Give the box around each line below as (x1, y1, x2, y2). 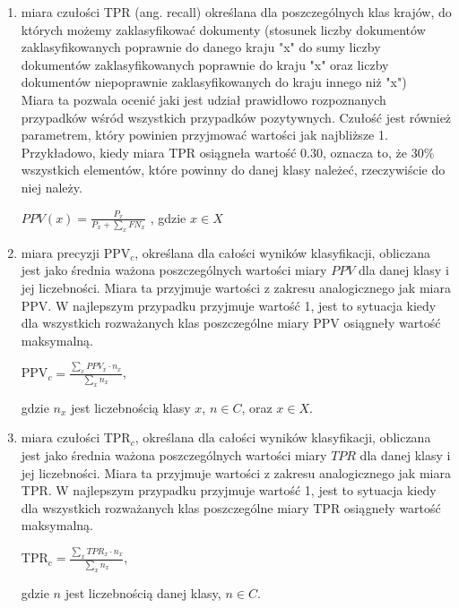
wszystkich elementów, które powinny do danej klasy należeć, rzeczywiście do (21, 160, 446, 179)
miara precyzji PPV (21, 243, 131, 261)
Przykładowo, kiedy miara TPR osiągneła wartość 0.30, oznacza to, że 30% (21, 142, 435, 161)
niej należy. (21, 177, 82, 196)
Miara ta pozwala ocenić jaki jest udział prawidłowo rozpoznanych (21, 90, 386, 108)
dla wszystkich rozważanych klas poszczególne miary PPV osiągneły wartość (21, 313, 441, 332)
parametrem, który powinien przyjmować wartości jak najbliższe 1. (21, 125, 388, 144)
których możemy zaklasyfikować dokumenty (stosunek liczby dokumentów (21, 20, 426, 39)
